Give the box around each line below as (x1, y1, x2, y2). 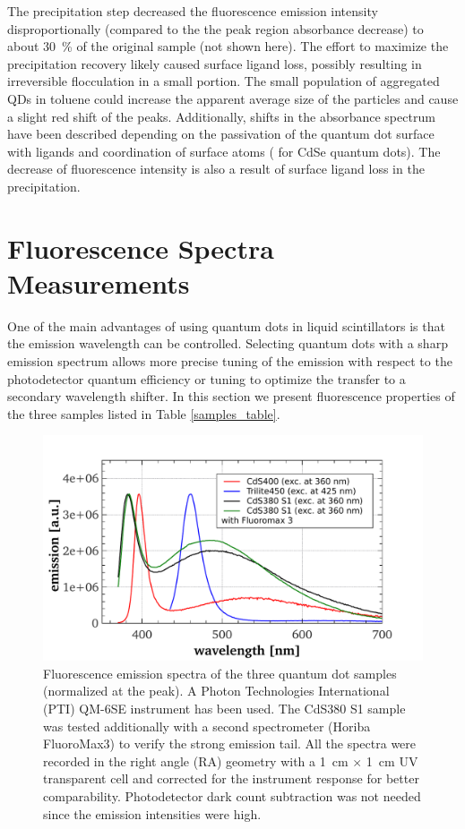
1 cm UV (366, 751, 418, 770)
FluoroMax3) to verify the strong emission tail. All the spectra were (43, 734, 417, 753)
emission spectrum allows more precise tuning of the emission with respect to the (7, 352, 452, 371)
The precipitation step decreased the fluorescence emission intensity (7, 2, 378, 20)
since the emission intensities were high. (43, 804, 262, 823)
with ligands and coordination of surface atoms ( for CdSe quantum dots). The (7, 141, 441, 160)
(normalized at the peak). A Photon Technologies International (43, 681, 390, 700)
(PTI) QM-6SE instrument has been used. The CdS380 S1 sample (43, 698, 406, 717)
